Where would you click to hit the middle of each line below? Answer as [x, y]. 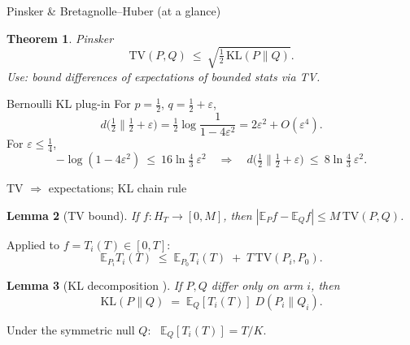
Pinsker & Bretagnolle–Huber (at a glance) [114, 11]
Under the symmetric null [71, 329]
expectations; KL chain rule [118, 188]
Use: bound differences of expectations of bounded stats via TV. [164, 76]
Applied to [33, 244]
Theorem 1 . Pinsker [60, 38]
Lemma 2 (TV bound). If [73, 215]
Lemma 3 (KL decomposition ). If [94, 285]
